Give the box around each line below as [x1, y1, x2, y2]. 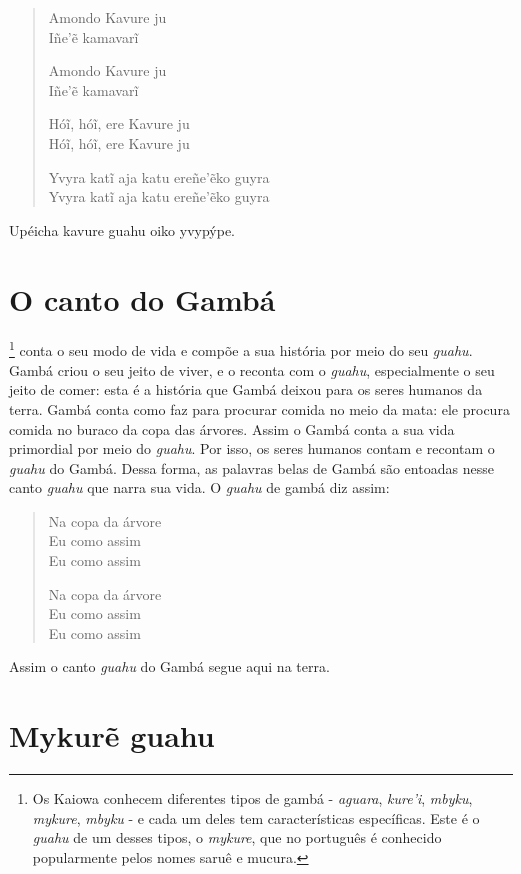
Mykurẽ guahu [9, 715, 215, 756]
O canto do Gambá [9, 278, 276, 319]
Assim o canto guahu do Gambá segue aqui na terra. [9, 656, 330, 677]
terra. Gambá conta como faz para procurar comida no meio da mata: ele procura [9, 398, 510, 419]
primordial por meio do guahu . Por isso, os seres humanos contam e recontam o [9, 438, 495, 459]
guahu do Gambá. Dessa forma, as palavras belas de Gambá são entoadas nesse [9, 457, 494, 478]
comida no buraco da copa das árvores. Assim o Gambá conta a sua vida [9, 418, 455, 439]
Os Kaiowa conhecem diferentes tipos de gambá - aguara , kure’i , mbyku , [32, 788, 473, 809]
